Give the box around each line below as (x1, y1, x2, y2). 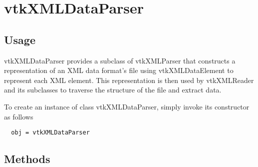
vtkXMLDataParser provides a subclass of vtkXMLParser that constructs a (4, 55, 236, 65)
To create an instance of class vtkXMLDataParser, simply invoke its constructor (4, 101, 250, 111)
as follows (4, 111, 33, 121)
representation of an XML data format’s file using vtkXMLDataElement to (4, 65, 234, 75)
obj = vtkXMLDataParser (11, 129, 90, 136)
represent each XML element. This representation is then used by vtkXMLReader (4, 74, 254, 85)
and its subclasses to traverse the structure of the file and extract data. (4, 84, 222, 95)
